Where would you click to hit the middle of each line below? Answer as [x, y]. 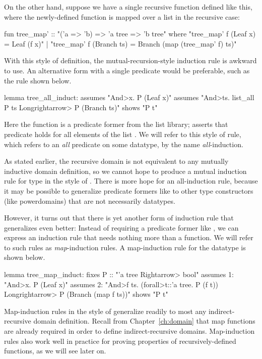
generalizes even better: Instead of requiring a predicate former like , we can [121, 227]
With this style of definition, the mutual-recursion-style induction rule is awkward [130, 60]
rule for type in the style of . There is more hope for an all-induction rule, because [131, 181]
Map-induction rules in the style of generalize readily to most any [105, 311]
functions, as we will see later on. [55, 351]
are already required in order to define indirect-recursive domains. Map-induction [129, 331]
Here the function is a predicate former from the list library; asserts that [116, 124]
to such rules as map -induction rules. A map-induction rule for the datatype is [125, 247]
